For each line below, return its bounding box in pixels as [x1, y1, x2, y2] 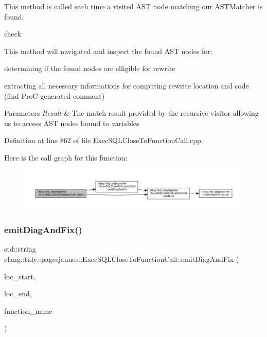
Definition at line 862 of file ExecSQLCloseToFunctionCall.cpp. [4, 135, 203, 146]
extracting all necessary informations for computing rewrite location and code [4, 80, 249, 91]
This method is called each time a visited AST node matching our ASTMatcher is [4, 1, 263, 11]
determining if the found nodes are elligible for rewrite [4, 63, 175, 74]
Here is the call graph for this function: [4, 152, 128, 163]
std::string [4, 243, 36, 254]
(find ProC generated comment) [4, 90, 105, 101]
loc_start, [4, 271, 35, 281]
